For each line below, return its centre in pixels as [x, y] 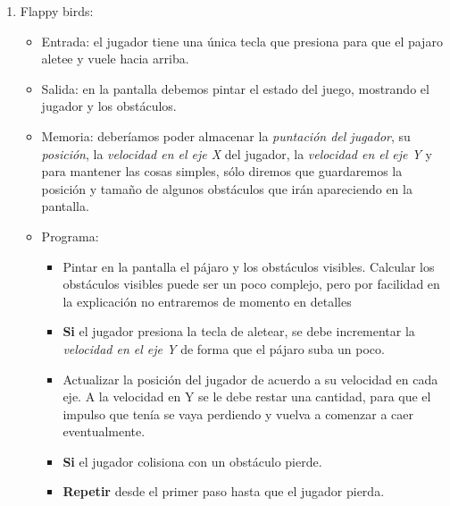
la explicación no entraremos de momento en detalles [207, 301]
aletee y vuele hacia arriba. [115, 59]
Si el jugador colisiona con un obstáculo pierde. [192, 461]
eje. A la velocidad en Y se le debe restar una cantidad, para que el [247, 396]
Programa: [70, 236]
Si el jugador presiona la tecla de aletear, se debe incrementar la [239, 331]
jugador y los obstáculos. [109, 106]
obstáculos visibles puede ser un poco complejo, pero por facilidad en [251, 284]
